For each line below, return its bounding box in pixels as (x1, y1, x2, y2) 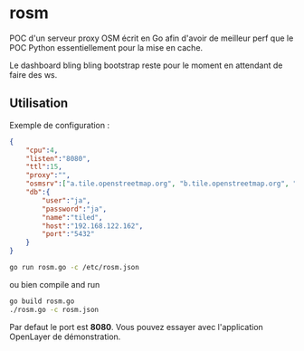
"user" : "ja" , (42, 195, 91, 205)
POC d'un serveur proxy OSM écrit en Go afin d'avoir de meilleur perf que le (9, 33, 294, 43)
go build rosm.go (9, 297, 75, 306)
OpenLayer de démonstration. (9, 331, 121, 342)
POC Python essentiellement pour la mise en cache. (9, 42, 204, 52)
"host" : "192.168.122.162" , (42, 221, 144, 231)
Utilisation (9, 96, 69, 111)
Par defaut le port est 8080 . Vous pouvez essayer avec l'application (9, 321, 264, 332)
